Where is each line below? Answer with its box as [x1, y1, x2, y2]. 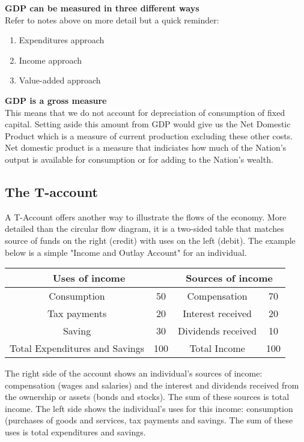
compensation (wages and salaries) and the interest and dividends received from [5, 378, 299, 391]
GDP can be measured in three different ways [5, 2, 199, 14]
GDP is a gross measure [5, 94, 107, 106]
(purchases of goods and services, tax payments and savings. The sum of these [5, 414, 293, 426]
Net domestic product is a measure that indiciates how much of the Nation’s [5, 141, 287, 154]
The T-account [5, 182, 99, 201]
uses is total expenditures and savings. [5, 426, 146, 438]
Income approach [19, 53, 82, 66]
